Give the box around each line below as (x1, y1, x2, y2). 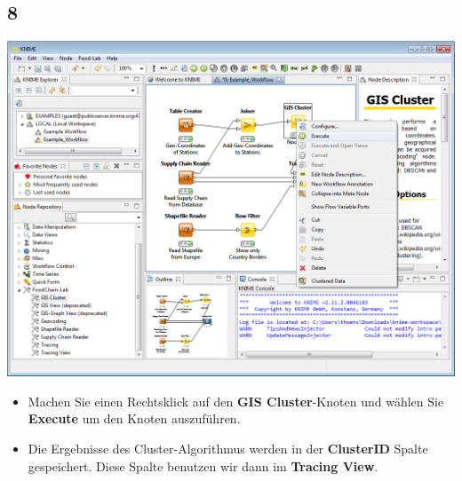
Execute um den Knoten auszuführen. (28, 409, 241, 428)
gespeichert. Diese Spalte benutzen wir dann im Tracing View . (28, 456, 378, 475)
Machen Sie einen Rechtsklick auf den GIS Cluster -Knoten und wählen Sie (28, 391, 444, 410)
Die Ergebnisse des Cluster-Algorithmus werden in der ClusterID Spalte (28, 438, 428, 457)
